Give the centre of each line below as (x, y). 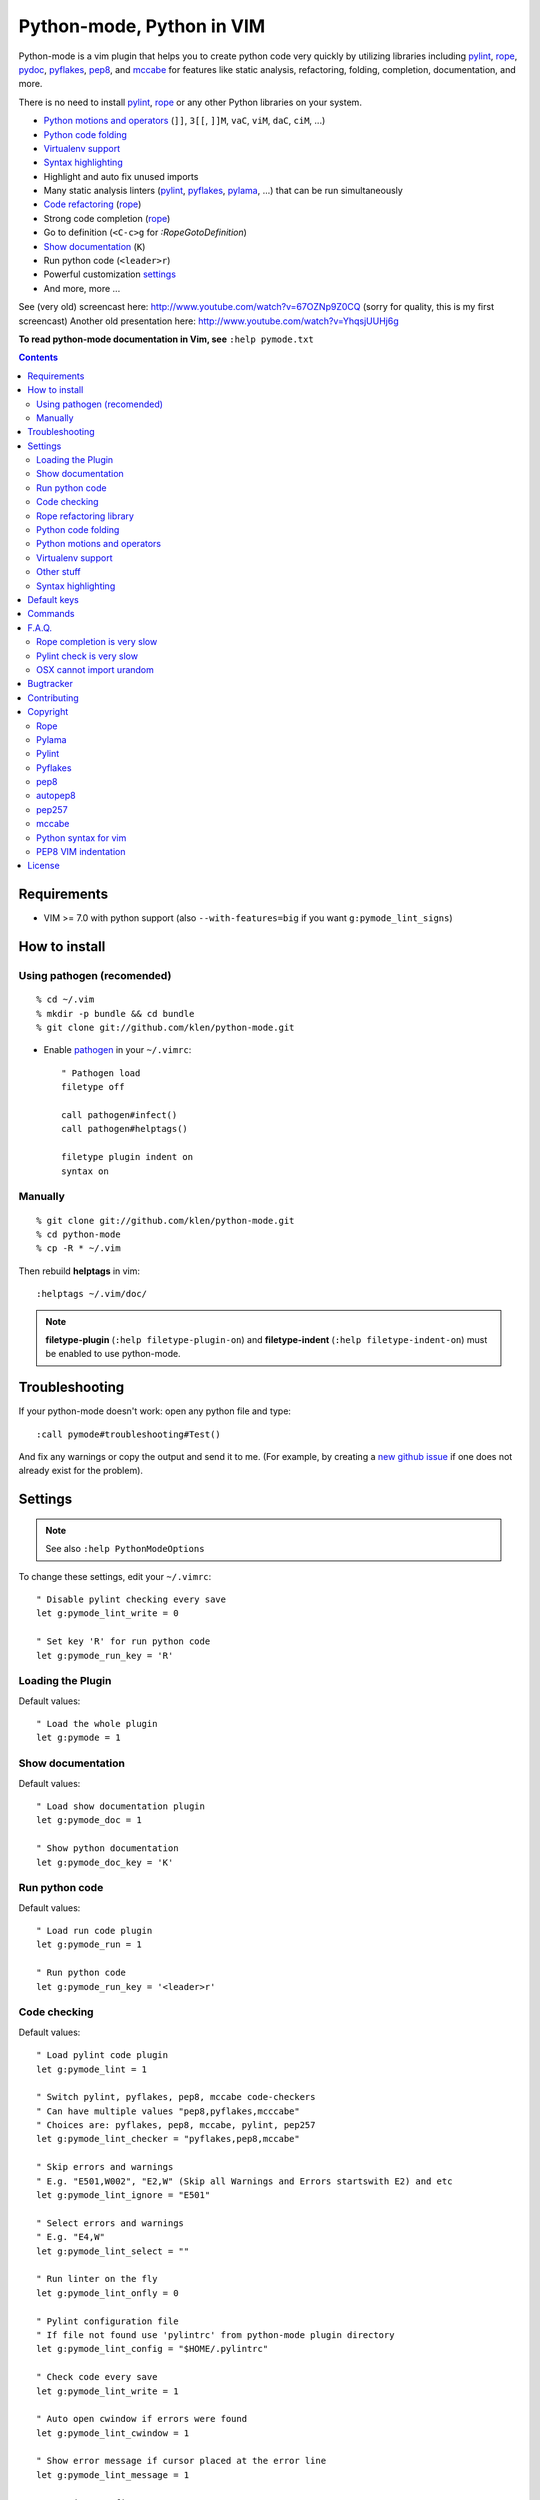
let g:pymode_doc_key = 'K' (105, 1862)
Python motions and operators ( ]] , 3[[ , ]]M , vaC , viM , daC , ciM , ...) (184, 121)
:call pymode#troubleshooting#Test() (129, 1434)
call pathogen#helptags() (125, 1129)
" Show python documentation (107, 1848)
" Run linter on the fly (97, 2279)
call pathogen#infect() (119, 1115)
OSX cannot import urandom (95, 669)
